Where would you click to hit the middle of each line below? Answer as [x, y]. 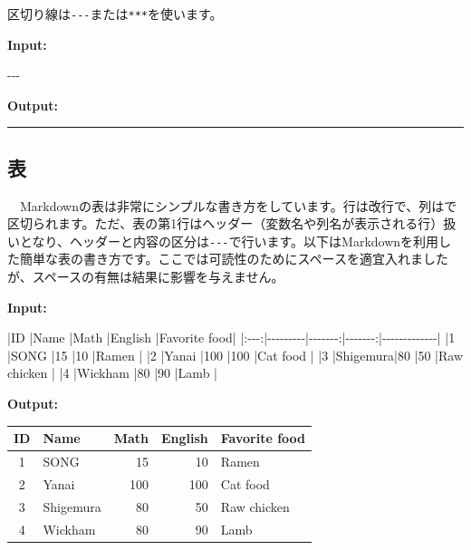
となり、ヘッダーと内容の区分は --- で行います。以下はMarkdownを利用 [229, 241]
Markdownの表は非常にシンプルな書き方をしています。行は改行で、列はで [238, 205]
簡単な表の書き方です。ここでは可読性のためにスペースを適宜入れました [234, 259]
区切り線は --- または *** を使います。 [115, 14]
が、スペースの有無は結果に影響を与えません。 [146, 277]
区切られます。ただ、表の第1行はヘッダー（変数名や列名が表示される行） [226, 223]
